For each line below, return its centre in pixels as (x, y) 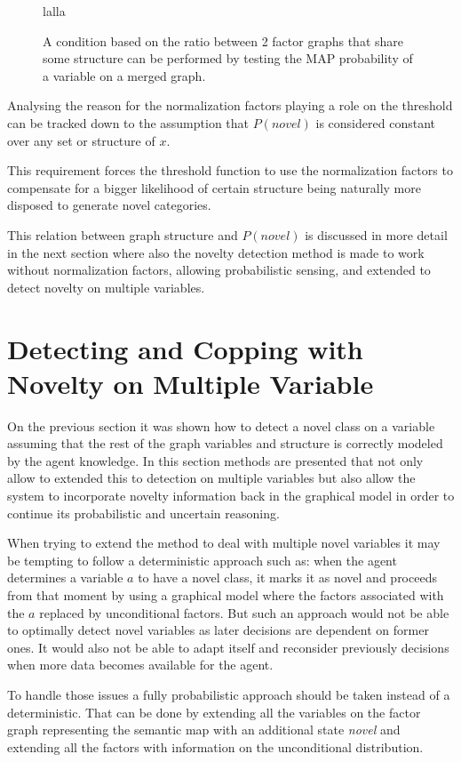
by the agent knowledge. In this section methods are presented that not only (215, 460)
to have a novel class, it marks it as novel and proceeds (287, 578)
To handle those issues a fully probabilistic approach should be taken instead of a (229, 694)
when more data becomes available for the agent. (140, 665)
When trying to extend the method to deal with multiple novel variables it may (224, 543)
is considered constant (375, 122)
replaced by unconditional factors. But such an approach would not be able (244, 612)
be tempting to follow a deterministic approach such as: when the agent (202, 560)
